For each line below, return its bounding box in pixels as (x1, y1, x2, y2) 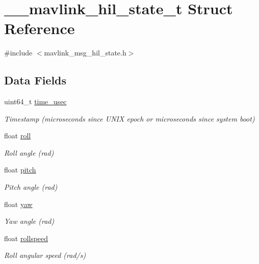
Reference (4, 18, 75, 39)
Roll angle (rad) (4, 147, 54, 158)
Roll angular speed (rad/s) (4, 250, 86, 260)
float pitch (4, 164, 36, 175)
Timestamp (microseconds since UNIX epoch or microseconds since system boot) (4, 113, 255, 124)
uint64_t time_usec (4, 96, 67, 107)
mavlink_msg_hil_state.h (44, 47, 126, 58)
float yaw (4, 198, 33, 209)
